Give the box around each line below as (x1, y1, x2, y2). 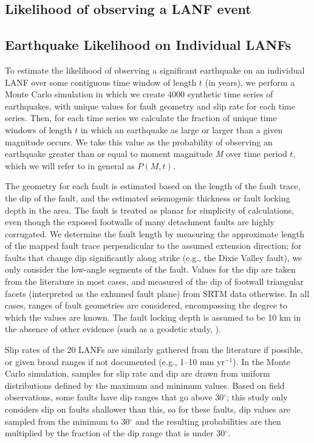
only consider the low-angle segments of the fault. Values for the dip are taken (5, 263, 296, 276)
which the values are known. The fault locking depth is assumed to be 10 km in (5, 310, 301, 323)
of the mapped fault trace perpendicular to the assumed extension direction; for (5, 239, 302, 252)
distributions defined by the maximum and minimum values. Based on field (5, 378, 285, 391)
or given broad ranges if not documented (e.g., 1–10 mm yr (5, 355, 225, 368)
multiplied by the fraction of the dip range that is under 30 (5, 427, 225, 439)
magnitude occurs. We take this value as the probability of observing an (5, 135, 273, 148)
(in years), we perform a (205, 75, 295, 88)
